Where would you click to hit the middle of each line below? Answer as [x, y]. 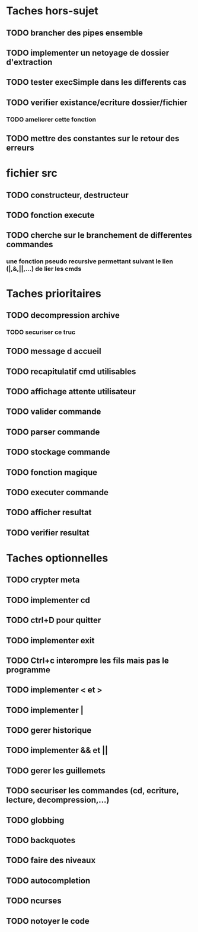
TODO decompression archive [63, 315]
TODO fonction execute [50, 216]
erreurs [20, 148]
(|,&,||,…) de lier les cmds [44, 269]
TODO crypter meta [43, 580]
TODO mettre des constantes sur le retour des [93, 138]
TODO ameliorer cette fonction [51, 119]
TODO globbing [35, 820]
